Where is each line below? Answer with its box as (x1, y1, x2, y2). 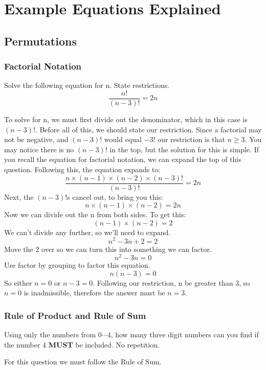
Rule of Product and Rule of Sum (4, 309, 146, 321)
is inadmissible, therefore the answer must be (24, 287, 165, 298)
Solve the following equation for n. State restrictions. (4, 80, 170, 90)
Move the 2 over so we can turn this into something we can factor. (4, 243, 212, 254)
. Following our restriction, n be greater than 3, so (93, 277, 250, 288)
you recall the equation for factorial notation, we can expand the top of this (4, 154, 241, 165)
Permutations (4, 33, 77, 49)
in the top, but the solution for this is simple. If (109, 144, 259, 154)
